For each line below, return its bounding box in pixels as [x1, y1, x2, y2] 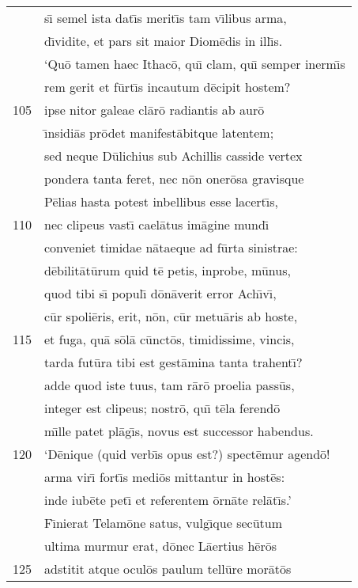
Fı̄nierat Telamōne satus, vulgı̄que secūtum [44, 514, 282, 532]
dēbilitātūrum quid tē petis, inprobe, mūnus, [44, 261, 291, 279]
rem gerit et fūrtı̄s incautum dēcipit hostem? [44, 78, 291, 96]
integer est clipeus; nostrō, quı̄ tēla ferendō [44, 399, 281, 417]
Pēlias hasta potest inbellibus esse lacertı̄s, [44, 192, 278, 211]
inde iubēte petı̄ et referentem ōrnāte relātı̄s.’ [44, 491, 292, 509]
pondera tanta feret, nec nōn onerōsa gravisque [44, 169, 304, 188]
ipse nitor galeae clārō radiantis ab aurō [44, 101, 265, 119]
